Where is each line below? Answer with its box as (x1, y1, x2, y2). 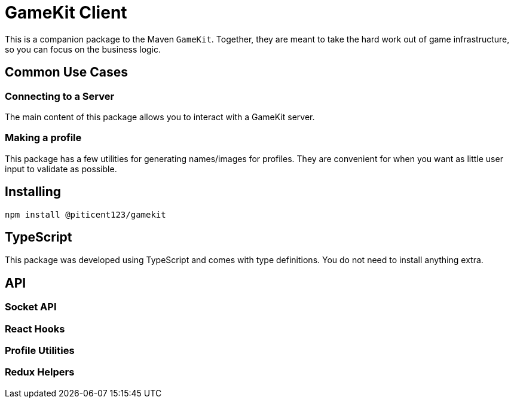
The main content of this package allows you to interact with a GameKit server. (5, 111, 315, 122)
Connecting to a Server (5, 90, 115, 102)
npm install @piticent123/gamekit (5, 209, 166, 219)
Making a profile (5, 132, 82, 144)
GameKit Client (5, 2, 127, 23)
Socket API (5, 301, 57, 313)
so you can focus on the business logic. (5, 44, 161, 54)
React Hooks (5, 322, 65, 335)
